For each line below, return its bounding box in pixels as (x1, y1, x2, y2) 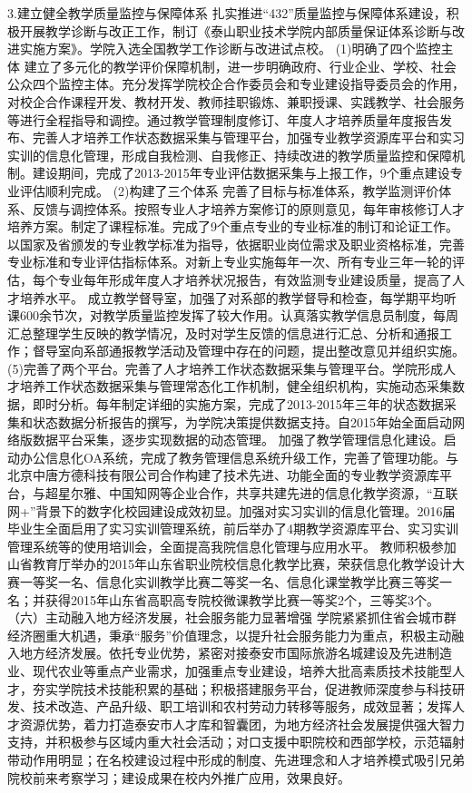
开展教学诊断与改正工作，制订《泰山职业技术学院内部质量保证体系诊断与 (19, 21, 452, 40)
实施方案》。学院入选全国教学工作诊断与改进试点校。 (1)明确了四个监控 (19, 39, 441, 58)
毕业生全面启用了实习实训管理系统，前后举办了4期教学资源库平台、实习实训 (7, 519, 458, 538)
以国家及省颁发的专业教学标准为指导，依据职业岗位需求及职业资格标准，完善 (7, 234, 465, 253)
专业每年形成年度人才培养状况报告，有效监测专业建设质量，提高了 (57, 269, 452, 289)
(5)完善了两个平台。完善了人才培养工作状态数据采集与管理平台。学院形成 (7, 358, 443, 377)
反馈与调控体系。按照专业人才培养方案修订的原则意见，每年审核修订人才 (32, 199, 465, 218)
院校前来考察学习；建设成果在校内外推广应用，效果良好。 (7, 768, 350, 787)
